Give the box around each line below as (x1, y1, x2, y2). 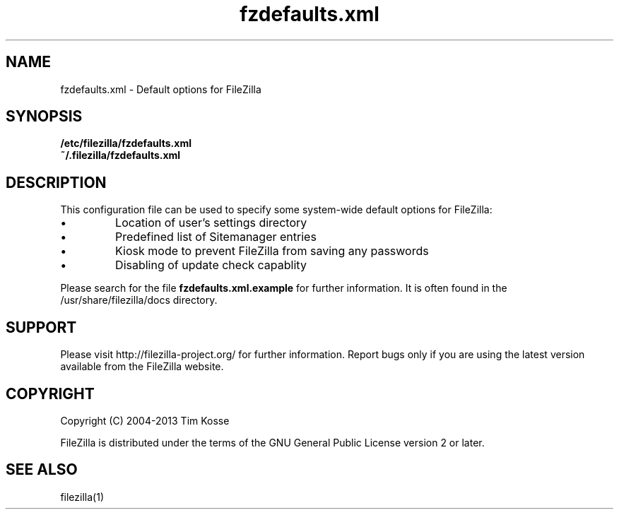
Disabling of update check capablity (115, 258, 307, 273)
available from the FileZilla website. (60, 360, 224, 373)
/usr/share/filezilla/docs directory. (60, 294, 218, 307)
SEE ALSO (6, 461, 78, 479)
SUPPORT (6, 318, 77, 336)
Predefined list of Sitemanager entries (115, 230, 317, 244)
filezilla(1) (60, 490, 104, 503)
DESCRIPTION (6, 173, 107, 191)
